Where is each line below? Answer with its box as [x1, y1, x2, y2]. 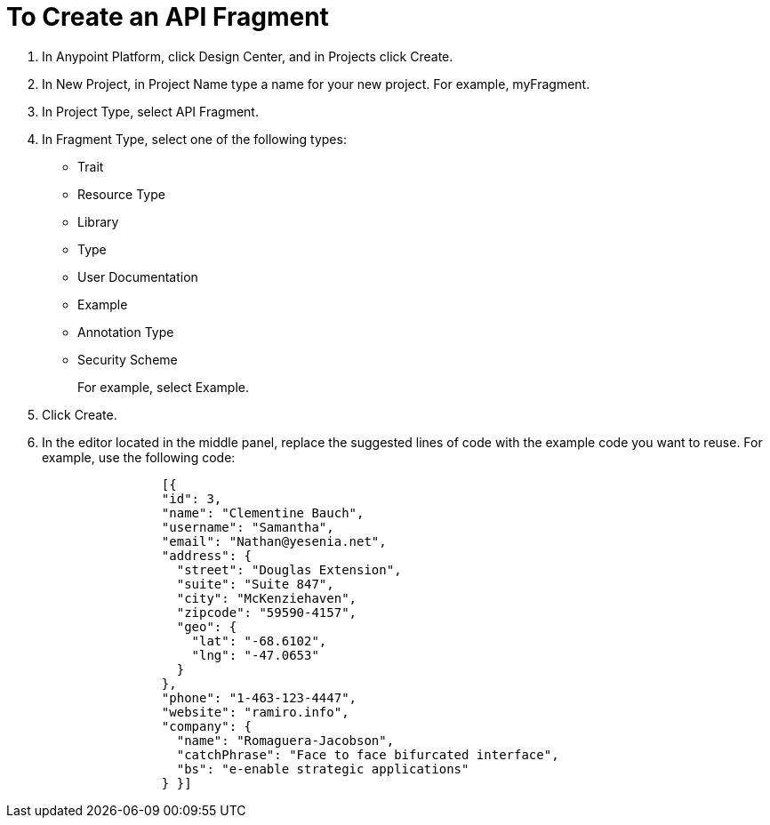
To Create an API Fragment [6, 2, 329, 32]
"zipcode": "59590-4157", [176, 605, 357, 620]
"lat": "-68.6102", [191, 633, 327, 648]
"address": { [161, 548, 253, 563]
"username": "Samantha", [161, 519, 334, 534]
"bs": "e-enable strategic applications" [176, 761, 469, 776]
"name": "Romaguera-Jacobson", [176, 733, 395, 748]
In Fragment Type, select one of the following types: [42, 131, 347, 147]
